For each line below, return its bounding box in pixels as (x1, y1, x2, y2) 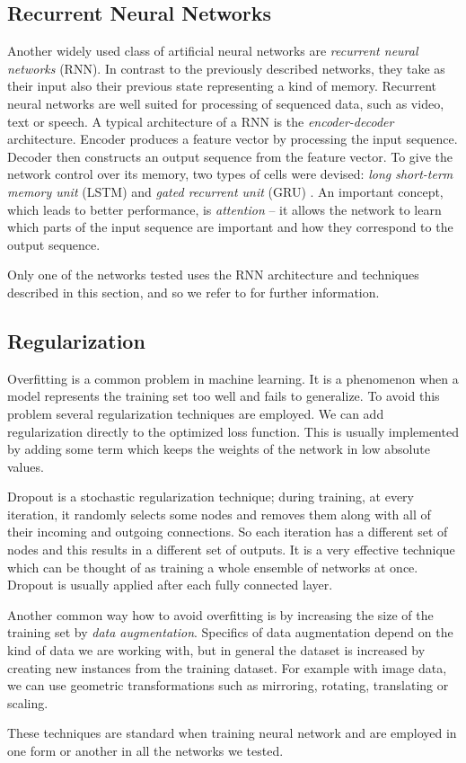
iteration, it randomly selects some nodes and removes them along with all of (7, 504, 431, 523)
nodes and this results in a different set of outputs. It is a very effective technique (7, 540, 455, 559)
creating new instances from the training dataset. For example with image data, (7, 658, 447, 677)
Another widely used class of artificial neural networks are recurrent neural (7, 41, 418, 60)
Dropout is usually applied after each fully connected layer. (7, 575, 333, 594)
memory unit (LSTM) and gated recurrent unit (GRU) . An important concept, (7, 182, 444, 200)
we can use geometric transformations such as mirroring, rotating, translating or (7, 676, 449, 695)
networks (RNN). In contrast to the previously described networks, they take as (7, 58, 445, 77)
